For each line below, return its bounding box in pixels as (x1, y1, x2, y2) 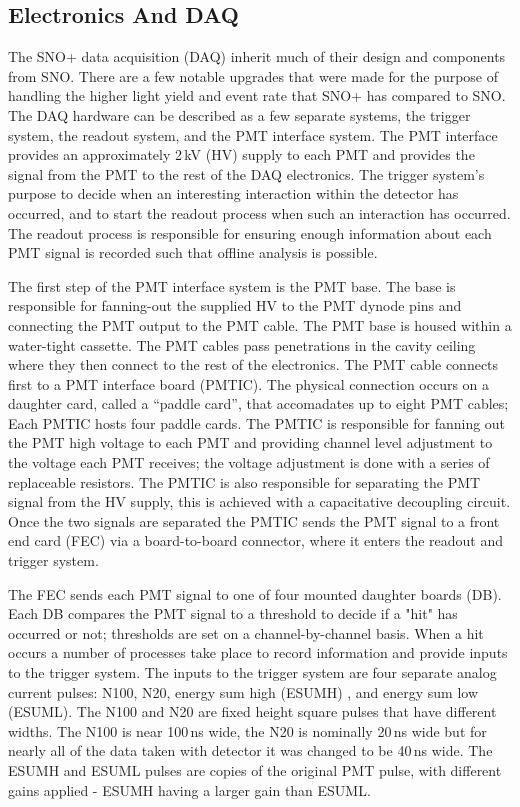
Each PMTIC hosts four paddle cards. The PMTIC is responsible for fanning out (8, 412, 506, 433)
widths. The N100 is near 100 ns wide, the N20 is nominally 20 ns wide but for (8, 720, 487, 741)
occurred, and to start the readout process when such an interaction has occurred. (8, 202, 511, 223)
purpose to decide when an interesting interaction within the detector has (8, 183, 459, 204)
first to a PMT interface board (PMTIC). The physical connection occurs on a (8, 373, 490, 394)
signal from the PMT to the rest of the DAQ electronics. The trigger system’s (8, 163, 485, 184)
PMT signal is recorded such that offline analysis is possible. (8, 242, 378, 263)
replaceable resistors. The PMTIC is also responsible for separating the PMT (8, 471, 481, 492)
